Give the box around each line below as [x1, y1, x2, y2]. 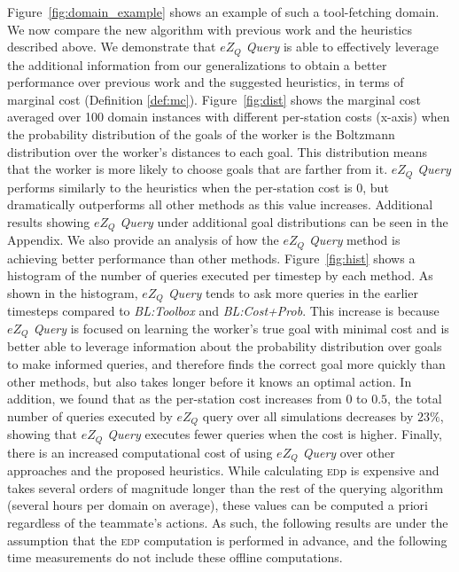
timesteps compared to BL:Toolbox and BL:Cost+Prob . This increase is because [7, 302, 440, 320]
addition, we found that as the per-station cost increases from [7, 389, 342, 408]
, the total [387, 389, 442, 408]
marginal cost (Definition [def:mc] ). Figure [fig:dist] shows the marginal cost [7, 90, 421, 108]
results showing [7, 212, 90, 231]
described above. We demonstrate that [7, 37, 216, 56]
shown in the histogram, [7, 283, 138, 302]
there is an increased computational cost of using [7, 443, 273, 461]
